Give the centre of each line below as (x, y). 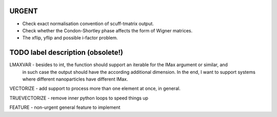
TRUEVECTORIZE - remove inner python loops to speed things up (79, 98)
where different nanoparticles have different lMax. (75, 79)
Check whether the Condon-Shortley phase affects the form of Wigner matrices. (107, 30)
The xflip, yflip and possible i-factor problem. (70, 38)
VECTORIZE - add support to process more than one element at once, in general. (95, 89)
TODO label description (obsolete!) (66, 53)
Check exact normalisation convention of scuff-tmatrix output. (88, 24)
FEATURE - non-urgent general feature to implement (65, 107)
